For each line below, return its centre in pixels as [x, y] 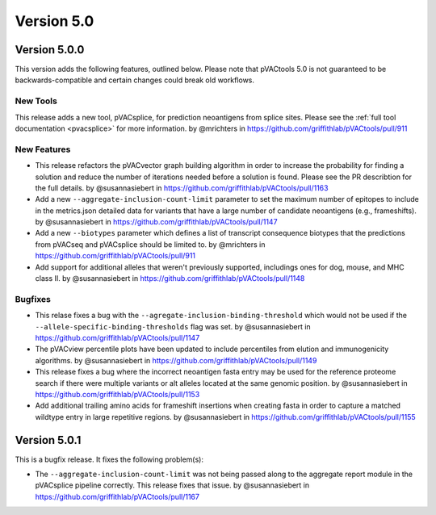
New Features [43, 149]
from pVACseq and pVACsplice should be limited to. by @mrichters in [150, 244]
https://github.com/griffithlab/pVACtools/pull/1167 [117, 496]
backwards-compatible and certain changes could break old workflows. [134, 80]
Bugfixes [33, 299]
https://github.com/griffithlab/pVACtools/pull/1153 [117, 394]
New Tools [36, 101]
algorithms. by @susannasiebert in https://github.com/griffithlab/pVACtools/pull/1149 [176, 360]
